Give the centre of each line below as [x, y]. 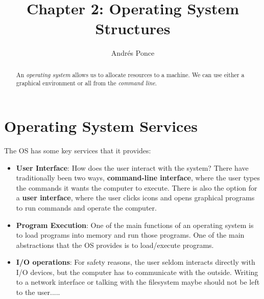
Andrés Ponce [133, 53]
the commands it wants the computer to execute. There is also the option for [137, 187]
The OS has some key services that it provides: [78, 150]
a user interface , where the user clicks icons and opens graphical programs [135, 198]
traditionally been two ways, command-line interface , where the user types [138, 178]
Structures [133, 28]
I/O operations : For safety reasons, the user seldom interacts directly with [136, 262]
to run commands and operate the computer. [86, 207]
